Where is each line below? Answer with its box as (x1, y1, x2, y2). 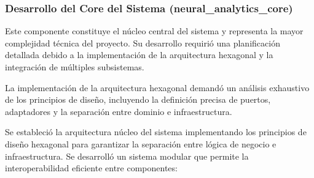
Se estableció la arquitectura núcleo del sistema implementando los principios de (5, 125, 307, 138)
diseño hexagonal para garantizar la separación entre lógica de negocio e (5, 137, 277, 150)
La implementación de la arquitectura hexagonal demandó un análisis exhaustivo (5, 81, 310, 94)
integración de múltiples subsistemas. (5, 61, 144, 73)
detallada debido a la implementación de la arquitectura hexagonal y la (5, 48, 273, 61)
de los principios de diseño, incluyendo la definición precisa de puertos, (5, 93, 271, 106)
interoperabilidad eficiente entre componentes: (5, 161, 178, 174)
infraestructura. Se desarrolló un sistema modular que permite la (5, 149, 249, 162)
